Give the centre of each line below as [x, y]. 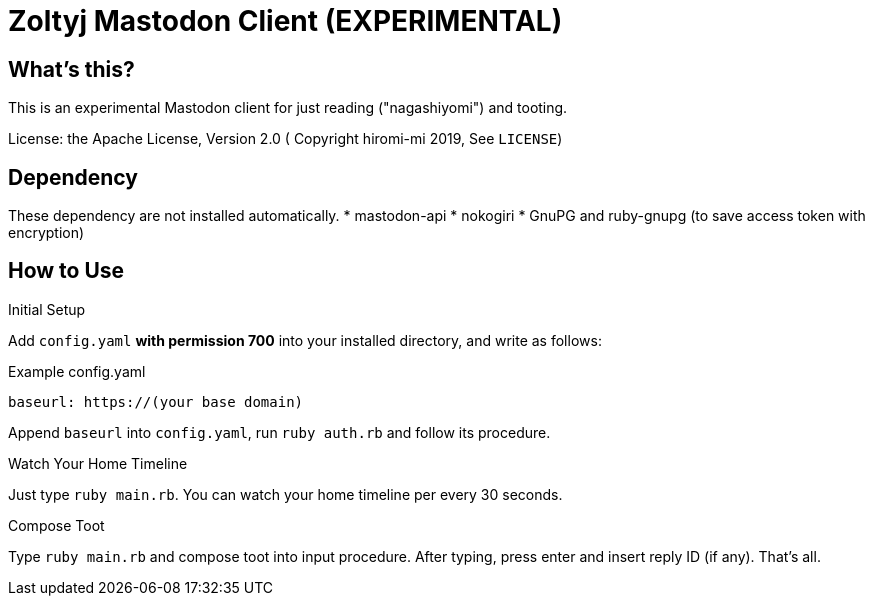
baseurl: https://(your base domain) [156, 401]
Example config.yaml [77, 371]
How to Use [66, 271]
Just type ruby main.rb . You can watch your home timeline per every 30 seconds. [285, 494]
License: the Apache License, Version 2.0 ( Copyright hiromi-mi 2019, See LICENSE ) [285, 139]
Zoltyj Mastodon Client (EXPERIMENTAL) [285, 21]
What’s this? [71, 69]
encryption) [46, 233]
